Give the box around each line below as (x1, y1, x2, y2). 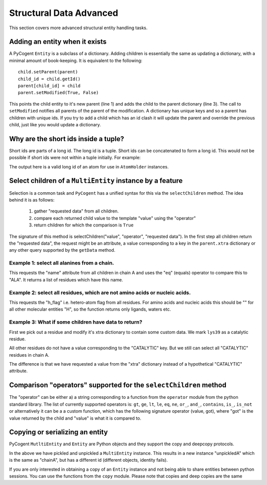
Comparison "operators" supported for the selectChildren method (9, 381, 227, 389)
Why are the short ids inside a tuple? (9, 134, 125, 143)
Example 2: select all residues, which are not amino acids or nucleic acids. (9, 289, 191, 296)
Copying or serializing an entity (9, 428, 108, 436)
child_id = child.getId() (18, 76, 81, 82)
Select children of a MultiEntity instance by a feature (9, 176, 183, 185)
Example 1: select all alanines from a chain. (9, 260, 114, 267)
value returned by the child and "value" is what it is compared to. (9, 415, 141, 421)
